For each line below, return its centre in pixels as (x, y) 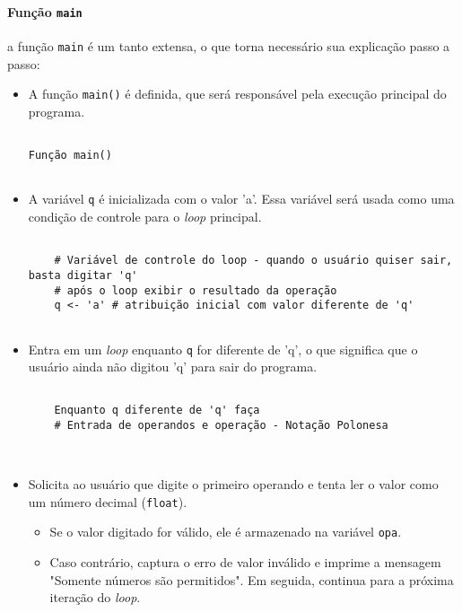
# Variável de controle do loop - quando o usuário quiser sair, (253, 261)
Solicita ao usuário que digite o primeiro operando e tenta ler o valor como (233, 484)
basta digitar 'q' (83, 275)
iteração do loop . (95, 597)
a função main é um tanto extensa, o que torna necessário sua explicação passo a (229, 45)
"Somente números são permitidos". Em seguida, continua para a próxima (252, 579)
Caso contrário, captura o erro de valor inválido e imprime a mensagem (245, 561)
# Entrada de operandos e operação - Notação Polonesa (221, 426)
